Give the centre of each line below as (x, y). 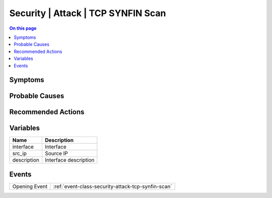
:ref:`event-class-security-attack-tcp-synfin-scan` (113, 186)
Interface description (70, 160)
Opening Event (30, 186)
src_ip (20, 154)
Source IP (56, 154)
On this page (23, 28)
